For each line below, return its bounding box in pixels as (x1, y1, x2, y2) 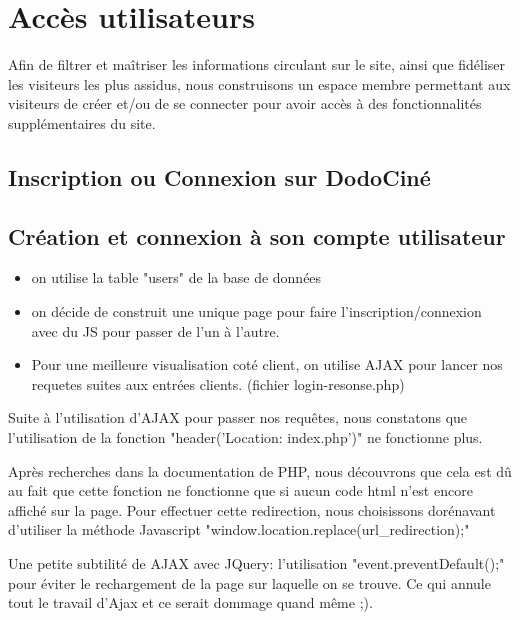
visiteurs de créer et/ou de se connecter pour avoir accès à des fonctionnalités (8, 93, 482, 114)
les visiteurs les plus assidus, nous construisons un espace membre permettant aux (8, 73, 511, 94)
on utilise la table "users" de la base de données (31, 267, 322, 288)
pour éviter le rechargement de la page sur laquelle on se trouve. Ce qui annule (8, 572, 491, 593)
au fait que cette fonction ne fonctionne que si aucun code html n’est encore (8, 480, 473, 501)
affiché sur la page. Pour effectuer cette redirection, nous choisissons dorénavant (8, 499, 496, 520)
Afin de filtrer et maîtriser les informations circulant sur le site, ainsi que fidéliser (8, 54, 506, 75)
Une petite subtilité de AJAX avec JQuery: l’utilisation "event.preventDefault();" (8, 553, 505, 574)
